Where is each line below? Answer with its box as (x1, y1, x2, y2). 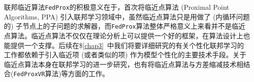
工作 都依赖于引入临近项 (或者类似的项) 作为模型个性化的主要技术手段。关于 (4, 49, 247, 60)
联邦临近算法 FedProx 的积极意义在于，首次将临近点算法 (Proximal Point (4, 2, 230, 12)
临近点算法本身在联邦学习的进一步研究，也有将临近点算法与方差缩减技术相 (4, 59, 243, 69)
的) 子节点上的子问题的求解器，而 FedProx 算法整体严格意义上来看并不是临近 (4, 21, 246, 31)
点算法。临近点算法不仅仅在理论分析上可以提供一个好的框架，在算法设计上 (4, 30, 243, 40)
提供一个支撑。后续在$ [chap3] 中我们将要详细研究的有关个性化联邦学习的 (10, 40, 244, 50)
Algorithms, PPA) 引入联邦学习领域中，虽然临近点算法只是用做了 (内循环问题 (4, 11, 250, 21)
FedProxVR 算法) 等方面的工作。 (13, 68, 109, 79)
